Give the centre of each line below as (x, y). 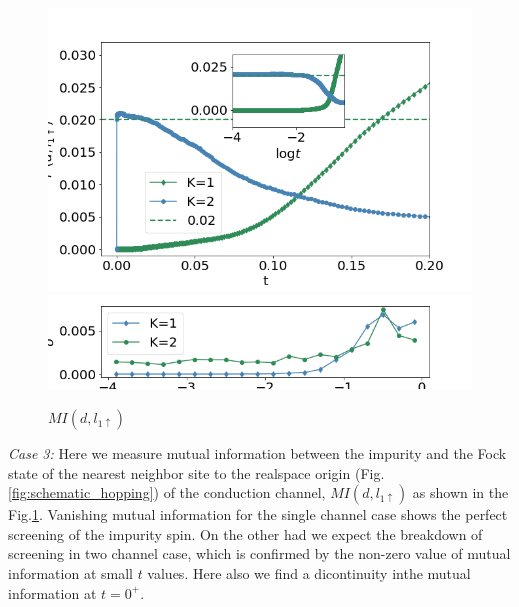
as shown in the (460, 492)
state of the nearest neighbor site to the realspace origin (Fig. (196, 472)
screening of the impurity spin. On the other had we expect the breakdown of (245, 533)
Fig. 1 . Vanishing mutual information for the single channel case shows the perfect (258, 514)
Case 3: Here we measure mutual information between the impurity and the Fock (257, 453)
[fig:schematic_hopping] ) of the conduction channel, (167, 492)
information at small (70, 573)
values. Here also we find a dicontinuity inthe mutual (309, 573)
